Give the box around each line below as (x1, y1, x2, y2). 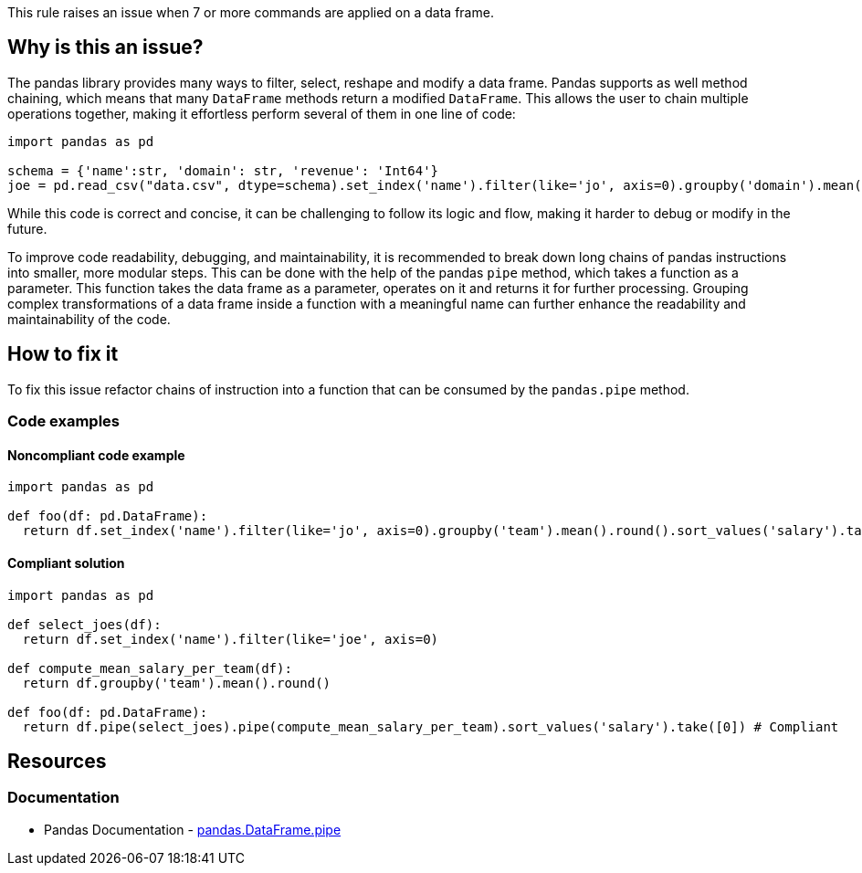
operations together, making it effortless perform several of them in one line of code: (7, 105, 516, 121)
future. (7, 220, 47, 237)
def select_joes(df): (7, 616, 162, 632)
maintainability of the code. (7, 310, 171, 327)
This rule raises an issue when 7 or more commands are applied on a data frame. (7, 5, 494, 20)
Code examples (7, 412, 121, 431)
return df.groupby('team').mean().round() (22, 675, 331, 690)
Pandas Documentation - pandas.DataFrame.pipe (44, 821, 342, 837)
